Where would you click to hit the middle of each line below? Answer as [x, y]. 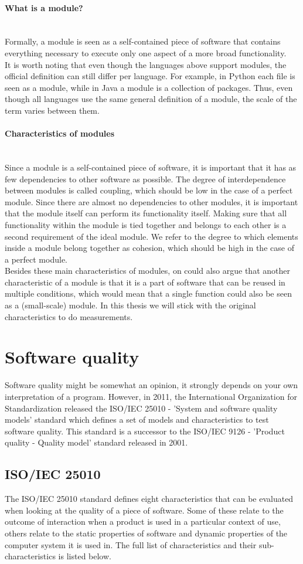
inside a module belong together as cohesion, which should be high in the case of [149, 248]
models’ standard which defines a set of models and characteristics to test [137, 419]
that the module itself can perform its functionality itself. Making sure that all [146, 213]
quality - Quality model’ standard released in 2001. [96, 442]
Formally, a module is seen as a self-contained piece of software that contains [143, 41]
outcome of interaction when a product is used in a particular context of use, [143, 521]
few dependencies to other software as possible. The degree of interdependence [145, 179]
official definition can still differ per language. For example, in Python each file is [150, 76]
